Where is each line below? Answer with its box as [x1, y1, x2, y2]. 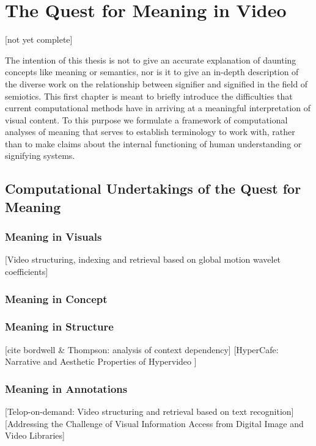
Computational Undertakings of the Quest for [5, 179, 301, 198]
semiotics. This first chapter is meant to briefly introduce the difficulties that [5, 89, 293, 102]
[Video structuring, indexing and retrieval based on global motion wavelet [5, 253, 281, 266]
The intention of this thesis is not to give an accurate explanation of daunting [5, 53, 296, 66]
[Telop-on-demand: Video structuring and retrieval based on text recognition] [5, 405, 294, 418]
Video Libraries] [5, 429, 65, 442]
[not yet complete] [5, 33, 73, 46]
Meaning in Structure [5, 319, 114, 334]
